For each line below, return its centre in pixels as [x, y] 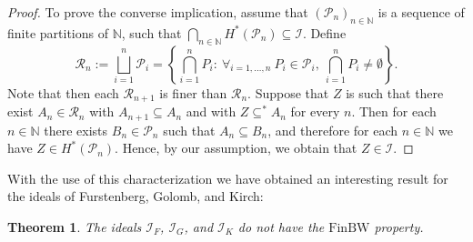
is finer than [193, 92]
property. [399, 226]
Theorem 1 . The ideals [75, 226]
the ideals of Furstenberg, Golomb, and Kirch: [136, 196]
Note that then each [63, 92]
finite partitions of [58, 32]
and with [211, 111]
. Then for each [394, 111]
